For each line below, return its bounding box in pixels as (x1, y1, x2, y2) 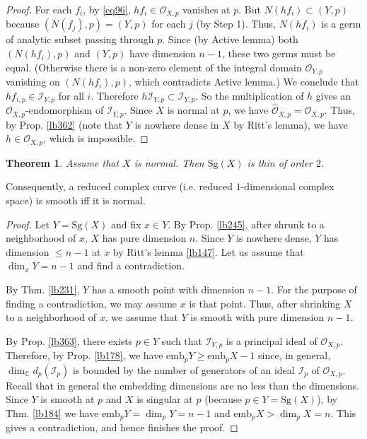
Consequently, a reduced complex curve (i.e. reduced (6, 179, 233, 194)
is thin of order (247, 155, 313, 170)
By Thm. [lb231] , (6, 282, 80, 297)
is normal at (167, 103, 220, 117)
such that (161, 333, 203, 348)
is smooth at (40, 392, 95, 406)
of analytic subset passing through (6, 32, 154, 47)
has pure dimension (102, 230, 187, 245)
